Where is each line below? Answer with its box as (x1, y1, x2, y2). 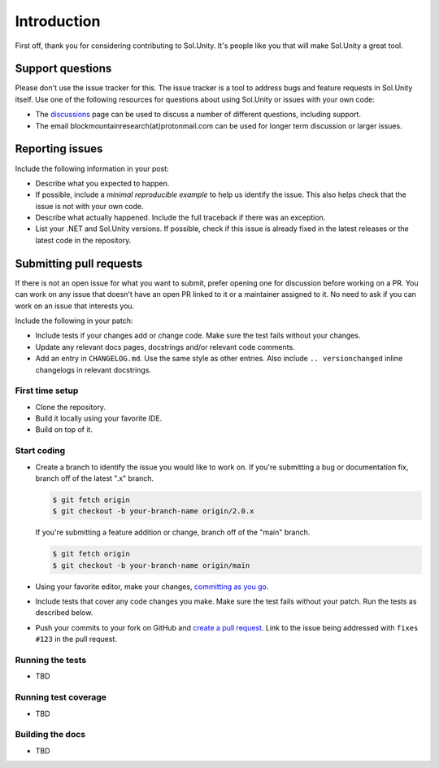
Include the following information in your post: (15, 164, 170, 173)
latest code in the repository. (35, 235, 132, 245)
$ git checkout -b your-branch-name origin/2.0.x (52, 507, 254, 516)
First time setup (15, 385, 79, 396)
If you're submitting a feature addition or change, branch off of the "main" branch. (35, 527, 311, 537)
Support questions (15, 62, 112, 76)
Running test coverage (15, 692, 107, 703)
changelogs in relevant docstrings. (35, 364, 152, 374)
